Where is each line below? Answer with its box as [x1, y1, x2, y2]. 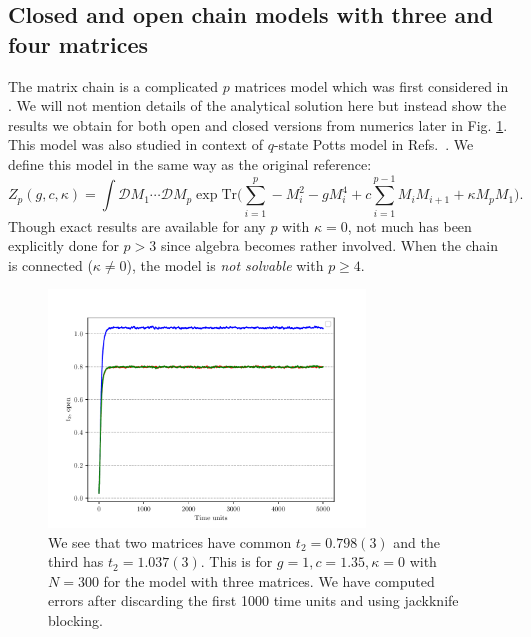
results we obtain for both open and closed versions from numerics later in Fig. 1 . [8, 114, 508, 135]
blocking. [48, 609, 103, 630]
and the [393, 531, 440, 552]
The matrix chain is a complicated [8, 75, 219, 96]
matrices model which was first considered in [234, 75, 509, 96]
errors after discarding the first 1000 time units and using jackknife [48, 590, 459, 611]
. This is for [200, 551, 273, 572]
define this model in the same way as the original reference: [8, 153, 372, 174]
